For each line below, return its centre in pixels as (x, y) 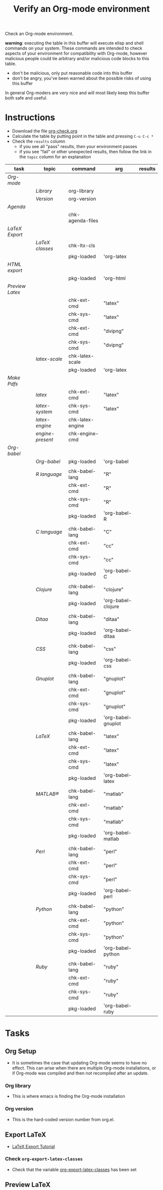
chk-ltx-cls (82, 246)
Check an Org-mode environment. (39, 34)
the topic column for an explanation (55, 157)
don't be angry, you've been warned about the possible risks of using (81, 78)
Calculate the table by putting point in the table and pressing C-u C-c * (83, 136)
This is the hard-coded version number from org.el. (63, 1119)
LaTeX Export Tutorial (33, 1146)
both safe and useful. (26, 98)
